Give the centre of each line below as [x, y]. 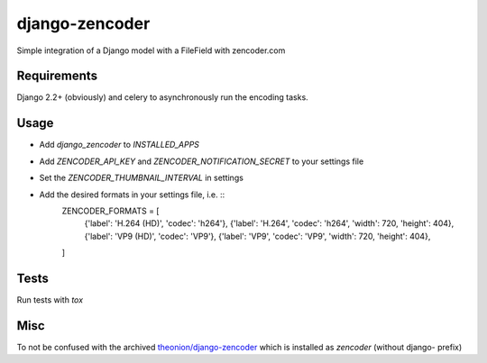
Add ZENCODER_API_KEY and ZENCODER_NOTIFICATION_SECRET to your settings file [202, 161]
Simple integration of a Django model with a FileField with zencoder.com [151, 50]
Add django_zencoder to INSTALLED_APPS [119, 145]
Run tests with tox [50, 300]
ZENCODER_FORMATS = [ [110, 211]
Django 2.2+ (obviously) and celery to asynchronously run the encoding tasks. [162, 97]
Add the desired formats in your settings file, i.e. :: [132, 195]
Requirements [57, 76]
